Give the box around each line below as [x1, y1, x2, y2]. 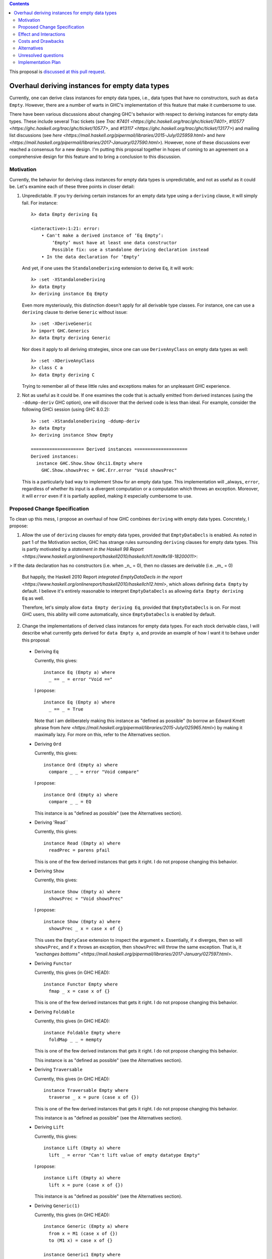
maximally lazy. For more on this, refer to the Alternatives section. [34, 732, 171, 738]
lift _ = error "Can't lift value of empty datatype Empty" [48, 1152, 200, 1158]
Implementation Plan [18, 59, 61, 65]
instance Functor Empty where [43, 981, 118, 987]
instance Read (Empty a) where [43, 840, 121, 846]
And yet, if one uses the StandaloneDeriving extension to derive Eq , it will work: [22, 265, 194, 271]
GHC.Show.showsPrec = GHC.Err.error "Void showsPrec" [41, 467, 177, 473]
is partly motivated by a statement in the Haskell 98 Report [22, 546, 144, 552]
